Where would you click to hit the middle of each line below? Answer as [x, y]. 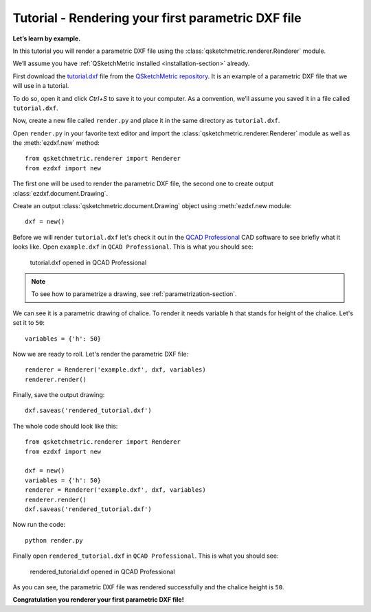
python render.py [54, 540]
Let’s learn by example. [47, 38]
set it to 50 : [29, 323]
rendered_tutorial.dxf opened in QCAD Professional [102, 571]
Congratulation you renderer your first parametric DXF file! [99, 600]
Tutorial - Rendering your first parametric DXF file [157, 18]
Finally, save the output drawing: [59, 395]
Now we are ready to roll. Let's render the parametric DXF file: [101, 354]
